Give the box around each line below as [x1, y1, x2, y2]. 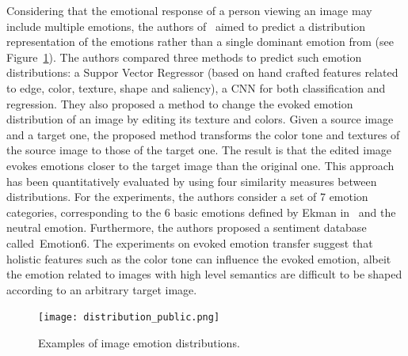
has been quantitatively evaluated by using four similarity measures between [6, 172, 377, 189]
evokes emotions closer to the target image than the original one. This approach [6, 157, 395, 173]
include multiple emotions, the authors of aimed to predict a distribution [6, 17, 366, 34]
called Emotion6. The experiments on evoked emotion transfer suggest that [6, 234, 373, 251]
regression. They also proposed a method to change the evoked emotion [6, 95, 353, 112]
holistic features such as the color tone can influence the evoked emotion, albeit [6, 250, 391, 267]
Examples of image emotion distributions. [38, 334, 240, 350]
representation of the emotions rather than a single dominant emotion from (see [6, 33, 394, 50]
